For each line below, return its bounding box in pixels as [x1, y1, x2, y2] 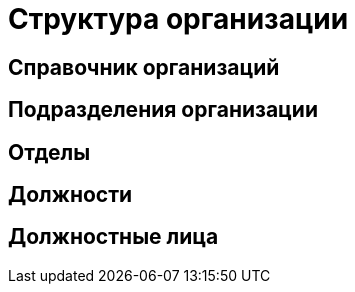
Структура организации [8, 2, 349, 36]
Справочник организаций [8, 54, 280, 80]
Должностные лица [8, 224, 219, 250]
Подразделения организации [8, 97, 319, 123]
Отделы [8, 139, 91, 165]
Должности [8, 182, 133, 208]
